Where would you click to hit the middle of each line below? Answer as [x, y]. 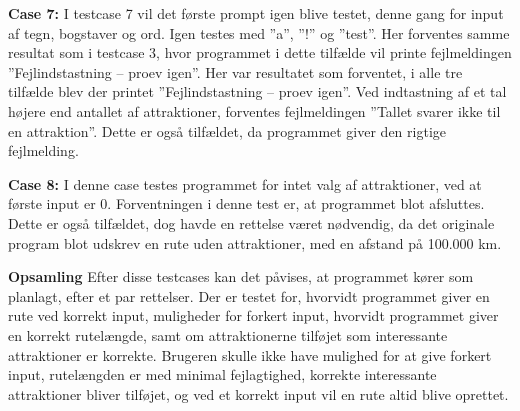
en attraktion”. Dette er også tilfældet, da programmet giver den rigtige [227, 130]
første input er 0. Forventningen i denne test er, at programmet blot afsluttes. [246, 203]
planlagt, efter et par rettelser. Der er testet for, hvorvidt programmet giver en [249, 295]
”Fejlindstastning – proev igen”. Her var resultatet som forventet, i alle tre [235, 71]
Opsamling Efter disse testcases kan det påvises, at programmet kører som [241, 276]
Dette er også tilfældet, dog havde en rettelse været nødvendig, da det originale [251, 222]
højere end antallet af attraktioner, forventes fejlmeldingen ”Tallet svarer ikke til [254, 110]
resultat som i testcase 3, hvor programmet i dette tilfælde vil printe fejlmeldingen [260, 52]
